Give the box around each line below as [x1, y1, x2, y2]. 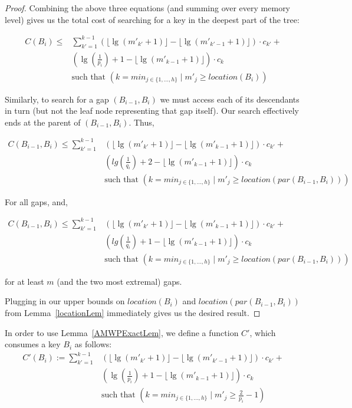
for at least [5, 275, 44, 287]
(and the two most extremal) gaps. [57, 275, 182, 287]
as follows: [74, 338, 112, 350]
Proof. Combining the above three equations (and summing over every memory [5, 2, 291, 14]
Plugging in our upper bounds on [5, 295, 125, 307]
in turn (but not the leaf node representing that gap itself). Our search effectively [5, 104, 299, 117]
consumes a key [5, 338, 61, 350]
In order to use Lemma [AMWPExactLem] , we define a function [5, 326, 239, 338]
